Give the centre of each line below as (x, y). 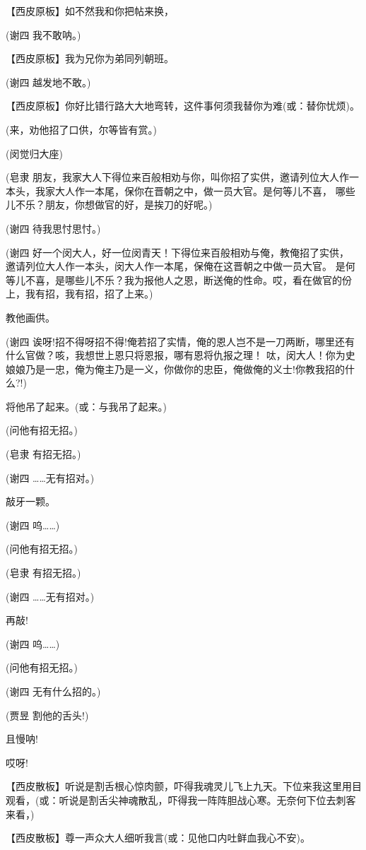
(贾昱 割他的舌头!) (47, 715)
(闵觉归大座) (34, 153)
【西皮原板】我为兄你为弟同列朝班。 (90, 58)
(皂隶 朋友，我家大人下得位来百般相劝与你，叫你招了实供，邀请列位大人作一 (183, 177)
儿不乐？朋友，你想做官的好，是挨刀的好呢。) (109, 205)
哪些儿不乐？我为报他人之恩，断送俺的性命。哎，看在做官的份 (208, 279)
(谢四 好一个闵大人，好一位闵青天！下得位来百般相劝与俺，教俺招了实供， (178, 252)
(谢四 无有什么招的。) (53, 691)
